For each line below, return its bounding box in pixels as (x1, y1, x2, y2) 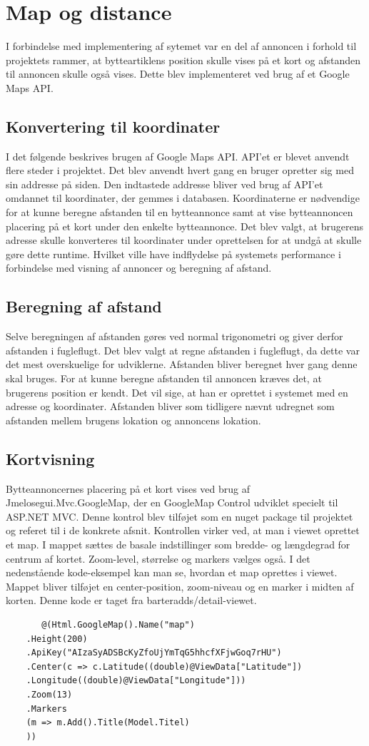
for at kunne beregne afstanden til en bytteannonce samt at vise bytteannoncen (6, 205, 353, 220)
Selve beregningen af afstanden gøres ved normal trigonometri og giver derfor (6, 329, 343, 344)
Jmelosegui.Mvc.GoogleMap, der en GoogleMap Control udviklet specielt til (6, 495, 338, 510)
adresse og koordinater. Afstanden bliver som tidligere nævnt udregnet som (6, 399, 335, 414)
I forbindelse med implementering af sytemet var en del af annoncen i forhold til (6, 39, 357, 53)
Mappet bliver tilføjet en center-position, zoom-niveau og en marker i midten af (6, 578, 354, 593)
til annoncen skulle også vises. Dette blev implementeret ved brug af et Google (6, 66, 350, 81)
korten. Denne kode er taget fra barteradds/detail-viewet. (6, 593, 257, 608)
